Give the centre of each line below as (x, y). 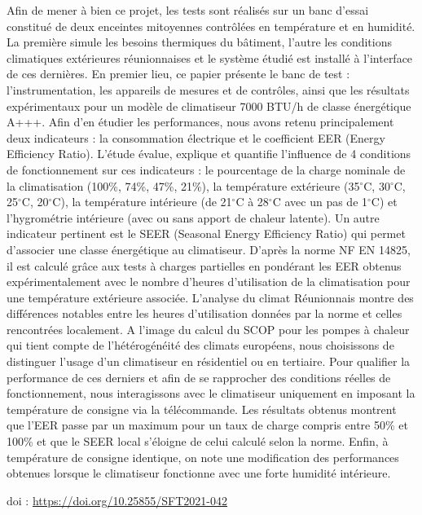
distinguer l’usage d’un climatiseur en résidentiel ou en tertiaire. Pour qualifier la (209, 361)
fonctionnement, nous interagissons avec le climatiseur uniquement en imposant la (211, 393)
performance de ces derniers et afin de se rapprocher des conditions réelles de (199, 377)
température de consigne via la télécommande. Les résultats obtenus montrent (202, 409)
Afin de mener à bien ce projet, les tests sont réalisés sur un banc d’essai (188, 10)
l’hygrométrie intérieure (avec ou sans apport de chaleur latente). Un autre (193, 217)
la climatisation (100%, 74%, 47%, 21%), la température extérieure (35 (183, 185)
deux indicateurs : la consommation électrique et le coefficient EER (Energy (196, 137)
